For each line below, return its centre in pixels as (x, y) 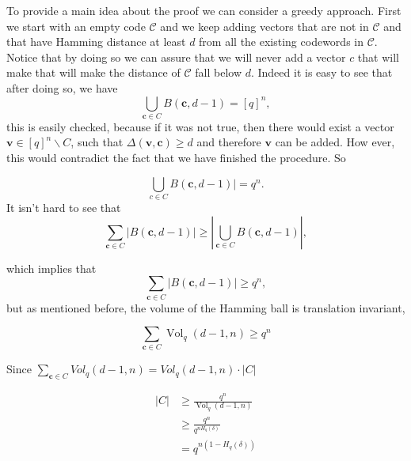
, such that (97, 142)
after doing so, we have (62, 87)
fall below (218, 72)
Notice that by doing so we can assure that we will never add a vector (176, 57)
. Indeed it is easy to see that (322, 72)
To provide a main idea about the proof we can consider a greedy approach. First (204, 10)
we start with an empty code (76, 26)
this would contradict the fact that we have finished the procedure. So (176, 158)
